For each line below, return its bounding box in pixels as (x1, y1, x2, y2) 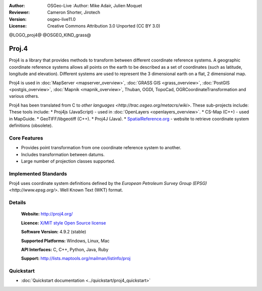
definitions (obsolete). (9, 123, 53, 128)
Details (9, 199, 26, 206)
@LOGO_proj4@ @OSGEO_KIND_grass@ (9, 32, 91, 38)
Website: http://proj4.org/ (21, 211, 73, 217)
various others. (9, 93, 39, 99)
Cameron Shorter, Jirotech (47, 10, 100, 15)
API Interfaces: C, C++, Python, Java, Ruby (21, 246, 109, 252)
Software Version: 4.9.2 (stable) (21, 229, 86, 235)
